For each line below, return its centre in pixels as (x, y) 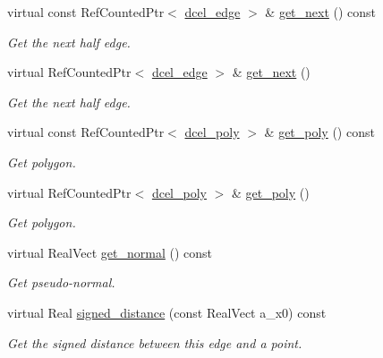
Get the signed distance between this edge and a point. (155, 342)
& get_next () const (321, 12)
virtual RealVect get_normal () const (110, 252)
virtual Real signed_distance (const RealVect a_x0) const (167, 312)
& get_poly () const (319, 132)
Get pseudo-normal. (61, 282)
